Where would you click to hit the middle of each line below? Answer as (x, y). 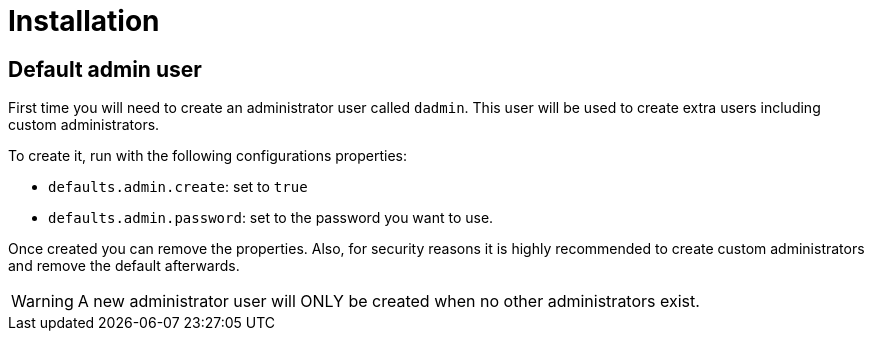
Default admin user (105, 69)
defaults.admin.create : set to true (178, 187)
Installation (84, 21)
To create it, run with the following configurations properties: (208, 156)
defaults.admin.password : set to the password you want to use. (271, 218)
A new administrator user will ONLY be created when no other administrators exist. (388, 301)
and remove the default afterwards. (124, 266)
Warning (42, 301)
